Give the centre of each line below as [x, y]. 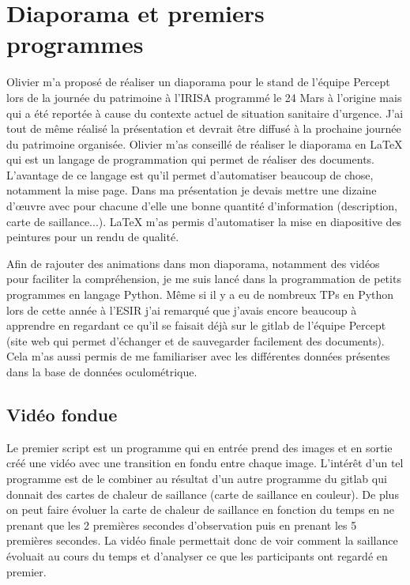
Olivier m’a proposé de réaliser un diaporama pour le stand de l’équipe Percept [198, 82]
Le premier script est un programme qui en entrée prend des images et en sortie [199, 447]
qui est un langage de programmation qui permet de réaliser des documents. [190, 159]
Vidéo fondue [62, 414]
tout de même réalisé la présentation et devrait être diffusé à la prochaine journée [204, 128]
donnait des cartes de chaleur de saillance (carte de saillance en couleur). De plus [203, 494]
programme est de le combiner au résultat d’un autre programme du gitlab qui [197, 478]
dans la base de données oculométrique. [102, 372]
